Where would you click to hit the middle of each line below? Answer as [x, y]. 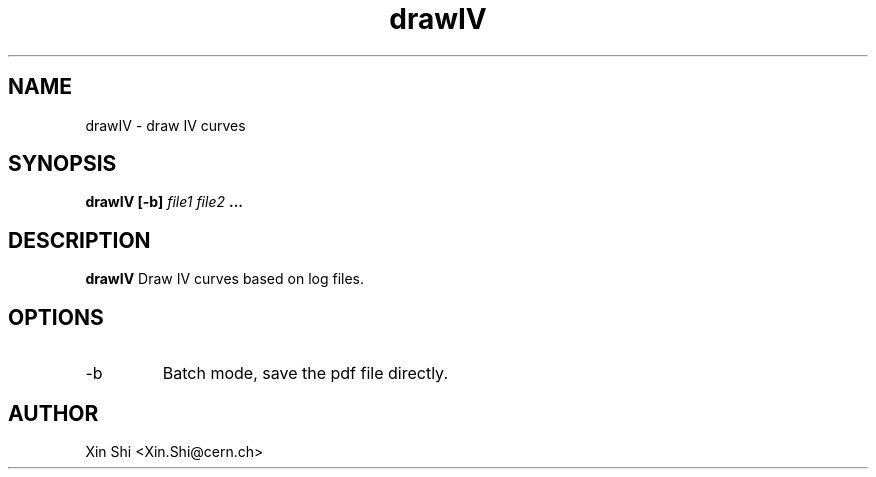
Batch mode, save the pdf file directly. [305, 373]
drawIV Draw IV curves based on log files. [225, 279]
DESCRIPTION [79, 240]
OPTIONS [56, 317]
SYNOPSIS [62, 164]
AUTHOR [53, 413]
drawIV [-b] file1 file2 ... [164, 202]
